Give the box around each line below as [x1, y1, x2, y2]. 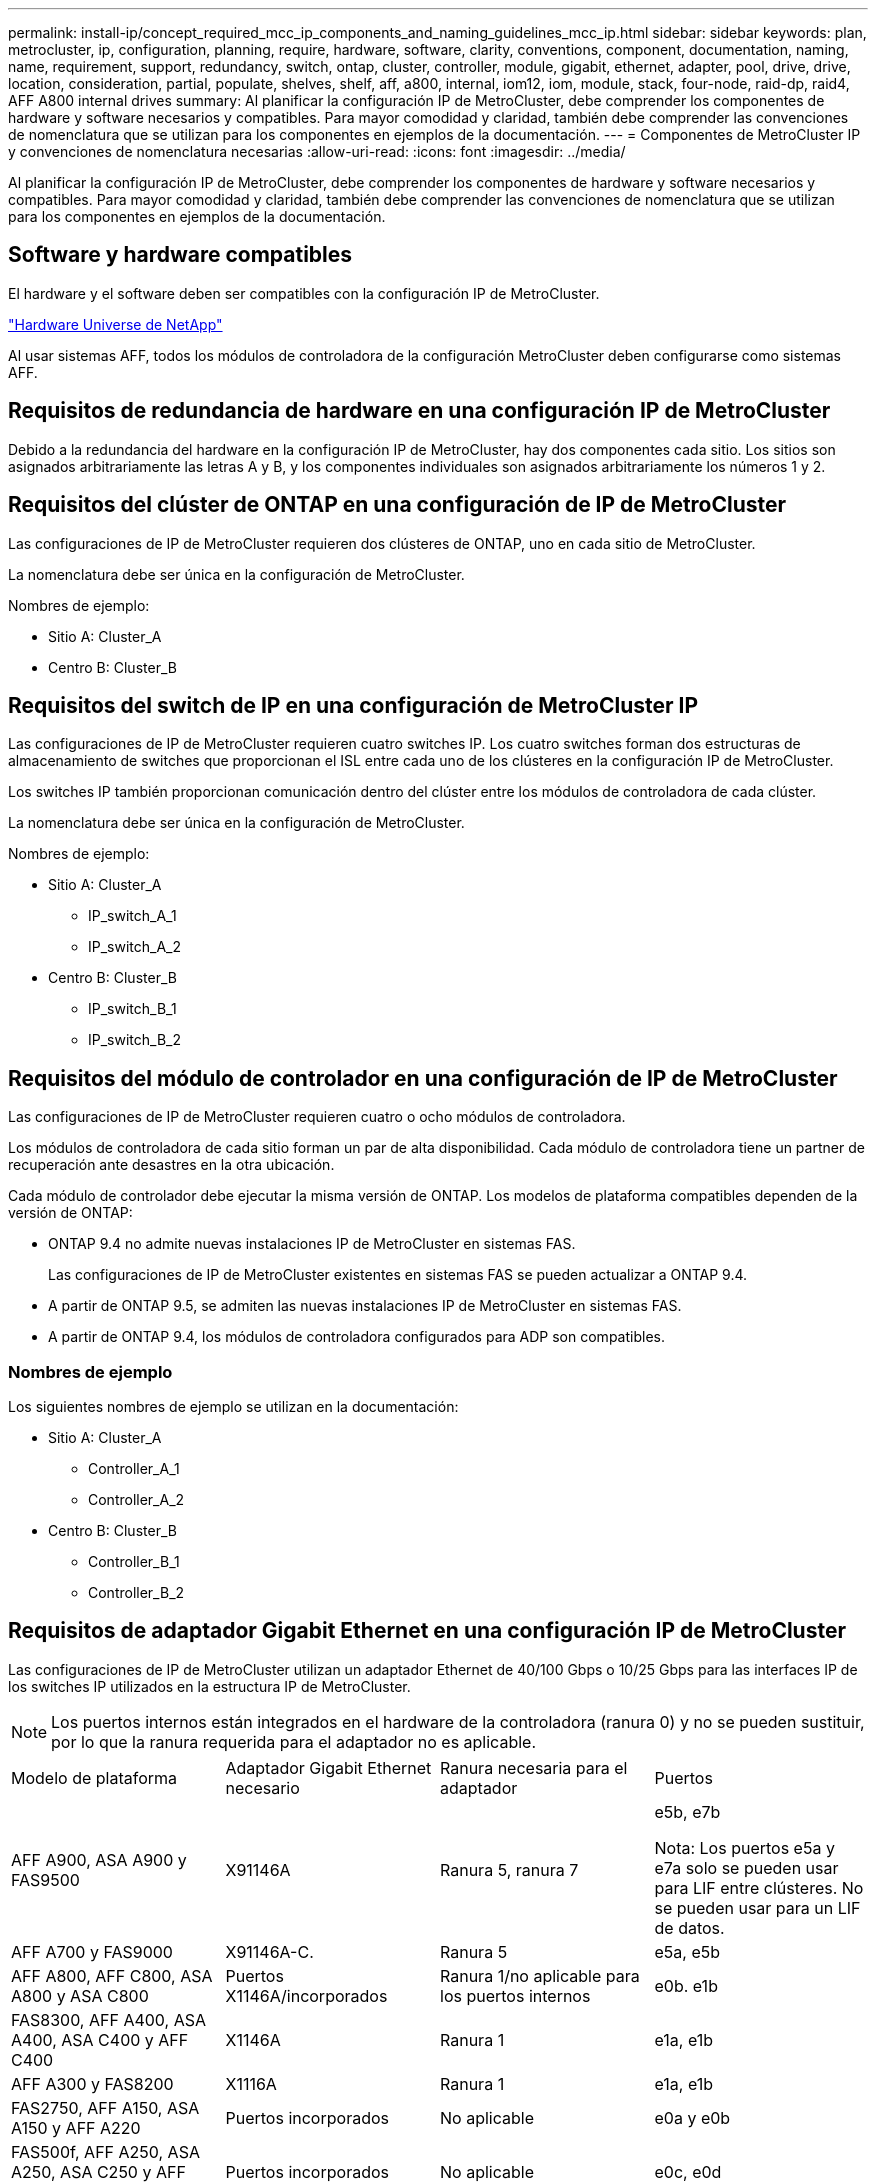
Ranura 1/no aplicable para [440, 1965, 640, 1986]
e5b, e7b [654, 1801, 721, 1822]
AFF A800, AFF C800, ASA [11, 1965, 213, 1986]
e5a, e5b [654, 1941, 721, 1962]
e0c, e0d [654, 2161, 722, 2182]
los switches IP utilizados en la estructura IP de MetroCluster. [8, 1677, 411, 1695]
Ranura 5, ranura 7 [440, 1859, 579, 1880]
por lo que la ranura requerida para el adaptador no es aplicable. [51, 1731, 536, 1752]
